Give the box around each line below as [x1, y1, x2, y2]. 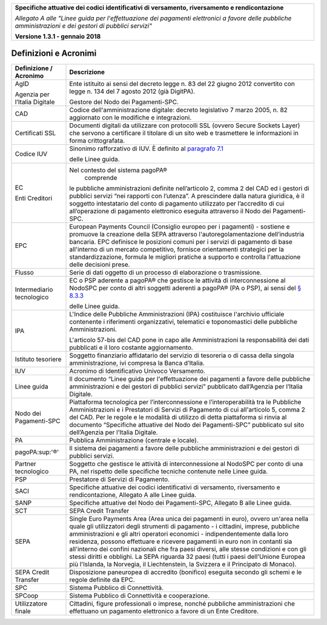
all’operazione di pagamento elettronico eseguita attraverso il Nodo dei [69, 207, 271, 215]
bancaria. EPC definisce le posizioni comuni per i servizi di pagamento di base [69, 237, 293, 246]
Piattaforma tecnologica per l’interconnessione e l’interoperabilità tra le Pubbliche [69, 398, 302, 406]
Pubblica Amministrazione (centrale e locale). [69, 436, 199, 444]
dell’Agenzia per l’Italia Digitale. [69, 428, 158, 436]
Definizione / [15, 64, 53, 72]
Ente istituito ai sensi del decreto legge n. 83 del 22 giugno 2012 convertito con [69, 79, 295, 88]
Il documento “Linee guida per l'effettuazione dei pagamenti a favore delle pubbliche [69, 375, 311, 383]
